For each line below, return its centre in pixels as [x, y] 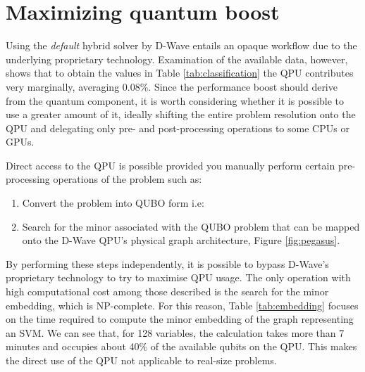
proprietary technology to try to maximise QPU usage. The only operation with [178, 277]
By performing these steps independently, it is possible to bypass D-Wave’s [167, 263]
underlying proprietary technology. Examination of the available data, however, [177, 59]
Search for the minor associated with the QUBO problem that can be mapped [191, 226]
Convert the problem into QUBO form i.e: [113, 203]
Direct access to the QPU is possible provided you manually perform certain [171, 165]
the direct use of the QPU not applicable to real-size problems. [141, 360]
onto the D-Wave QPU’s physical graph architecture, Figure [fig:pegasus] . [181, 240]
